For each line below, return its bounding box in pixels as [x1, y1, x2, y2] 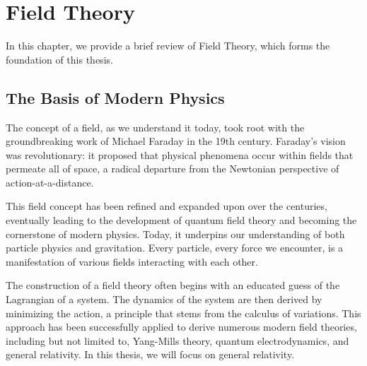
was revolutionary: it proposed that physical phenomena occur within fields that [6, 147, 354, 162]
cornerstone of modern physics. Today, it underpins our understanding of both [6, 226, 345, 241]
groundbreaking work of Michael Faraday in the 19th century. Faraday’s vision [6, 134, 346, 148]
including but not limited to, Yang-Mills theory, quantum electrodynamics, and [6, 333, 349, 348]
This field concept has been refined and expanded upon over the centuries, [6, 199, 327, 213]
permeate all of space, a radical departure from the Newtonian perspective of [6, 161, 339, 176]
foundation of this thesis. [6, 52, 113, 66]
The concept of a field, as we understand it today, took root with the [6, 119, 305, 134]
